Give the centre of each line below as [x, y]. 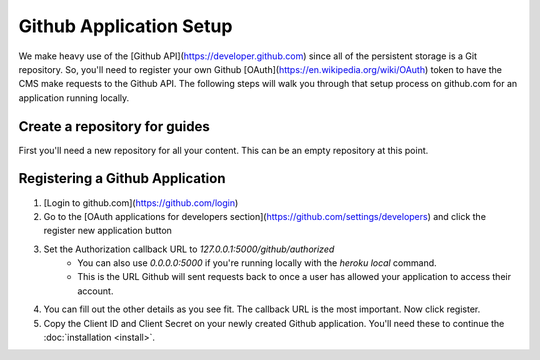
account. [95, 291]
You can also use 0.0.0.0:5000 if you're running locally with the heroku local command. [257, 263]
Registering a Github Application [122, 178]
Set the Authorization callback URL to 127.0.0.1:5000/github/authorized [189, 249]
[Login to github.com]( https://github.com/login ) [141, 202]
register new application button [107, 231]
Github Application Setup [125, 26]
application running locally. [74, 97]
